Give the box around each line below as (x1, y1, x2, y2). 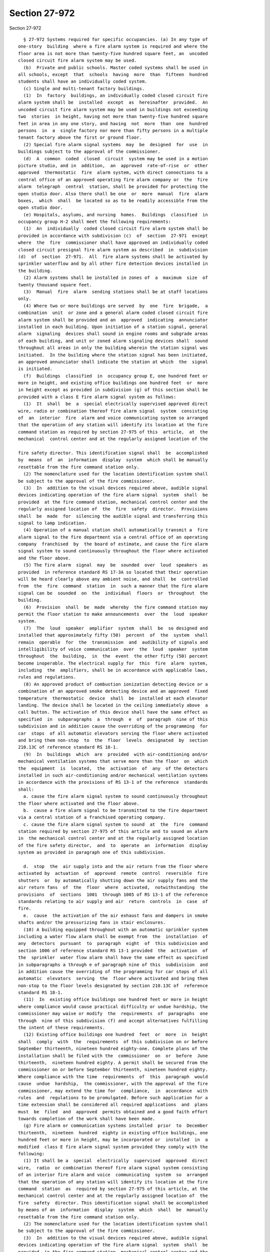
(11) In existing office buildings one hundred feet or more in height (23, 997, 208, 1003)
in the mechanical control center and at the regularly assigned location (18, 835, 208, 841)
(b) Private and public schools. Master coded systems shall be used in (23, 65, 208, 70)
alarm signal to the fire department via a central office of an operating (18, 534, 208, 540)
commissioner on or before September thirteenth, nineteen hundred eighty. (18, 1067, 208, 1073)
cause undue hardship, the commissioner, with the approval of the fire (18, 1081, 208, 1087)
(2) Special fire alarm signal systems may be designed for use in (23, 142, 208, 147)
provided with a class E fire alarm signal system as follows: (18, 394, 176, 400)
